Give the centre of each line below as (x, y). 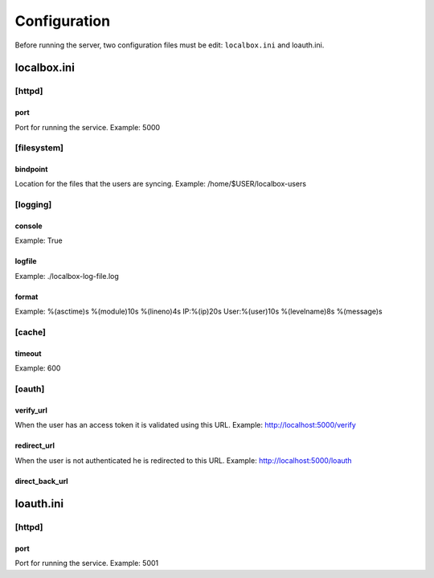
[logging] (33, 205)
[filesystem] (39, 148)
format (27, 297)
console (29, 226)
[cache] (30, 332)
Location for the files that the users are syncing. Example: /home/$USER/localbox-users (161, 184)
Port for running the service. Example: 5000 (88, 127)
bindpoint (31, 170)
